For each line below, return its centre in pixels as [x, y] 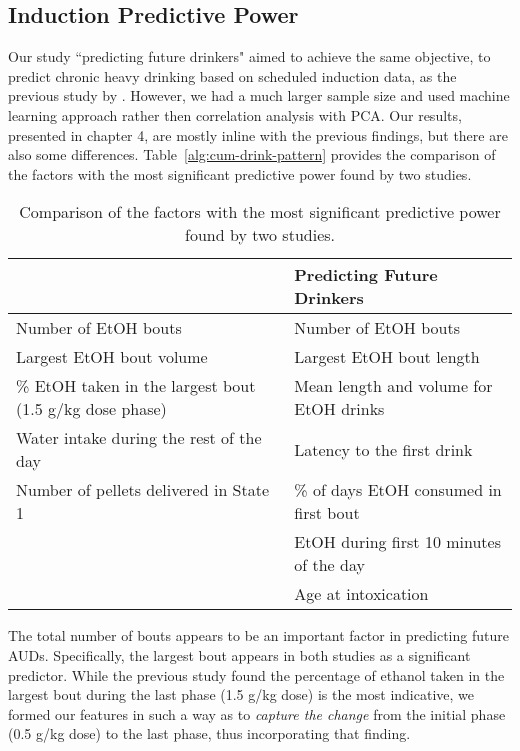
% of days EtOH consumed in [398, 490]
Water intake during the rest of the [139, 438]
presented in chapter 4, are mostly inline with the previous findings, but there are [258, 134]
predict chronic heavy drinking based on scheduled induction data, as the [232, 75]
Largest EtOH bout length [387, 357]
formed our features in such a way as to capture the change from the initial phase [257, 713]
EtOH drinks [339, 409]
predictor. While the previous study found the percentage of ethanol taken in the [256, 674]
